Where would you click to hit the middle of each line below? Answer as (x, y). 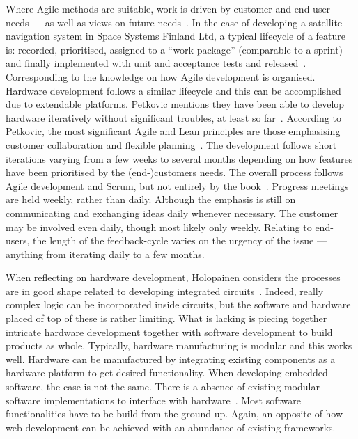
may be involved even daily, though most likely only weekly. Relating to (159, 226)
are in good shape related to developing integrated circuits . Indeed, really (165, 290)
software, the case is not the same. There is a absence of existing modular (163, 386)
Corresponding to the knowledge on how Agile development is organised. (161, 76)
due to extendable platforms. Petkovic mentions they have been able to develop (175, 104)
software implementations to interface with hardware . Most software (153, 400)
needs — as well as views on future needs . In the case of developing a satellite (174, 22)
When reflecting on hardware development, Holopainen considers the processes (173, 277)
